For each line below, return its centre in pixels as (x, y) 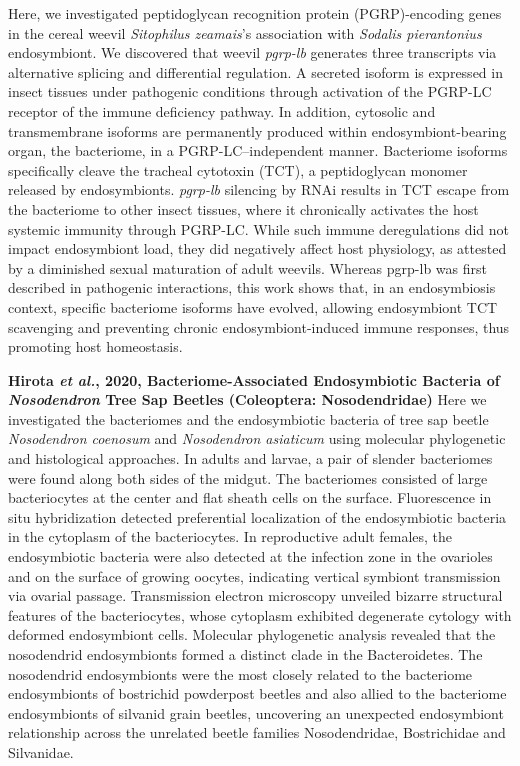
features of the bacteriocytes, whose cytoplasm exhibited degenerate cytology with (260, 614)
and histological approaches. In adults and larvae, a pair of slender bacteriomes (250, 458)
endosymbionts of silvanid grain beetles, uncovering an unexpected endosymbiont (256, 712)
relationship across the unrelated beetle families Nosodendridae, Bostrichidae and (257, 732)
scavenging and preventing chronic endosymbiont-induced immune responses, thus (259, 326)
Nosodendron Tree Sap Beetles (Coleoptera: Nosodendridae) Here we (247, 399)
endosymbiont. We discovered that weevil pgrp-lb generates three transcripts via (252, 52)
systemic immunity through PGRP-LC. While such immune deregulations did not (259, 228)
